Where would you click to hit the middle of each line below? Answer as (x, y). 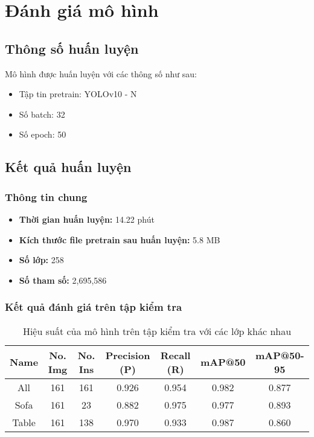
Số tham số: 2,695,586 (63, 280)
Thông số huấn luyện (72, 48)
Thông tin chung (46, 196)
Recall (175, 355)
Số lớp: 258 (41, 260)
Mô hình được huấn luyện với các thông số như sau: (101, 73)
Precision (128, 355)
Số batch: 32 (42, 114)
